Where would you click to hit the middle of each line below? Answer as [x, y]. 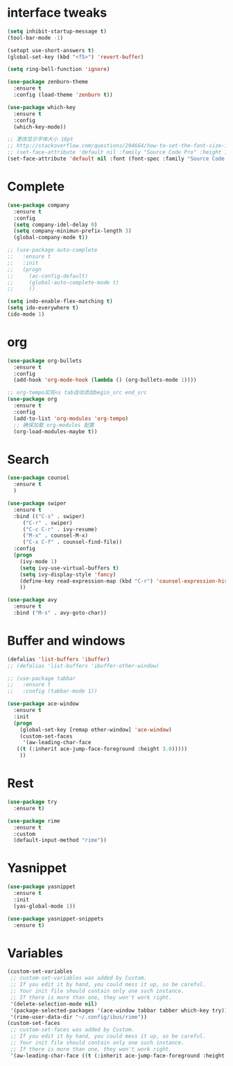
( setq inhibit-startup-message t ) [57, 31]
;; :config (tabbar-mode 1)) [52, 691]
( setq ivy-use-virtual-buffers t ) [69, 568]
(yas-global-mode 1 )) [45, 906]
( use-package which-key [42, 107]
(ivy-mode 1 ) [38, 561]
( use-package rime [34, 821]
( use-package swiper [37, 503]
